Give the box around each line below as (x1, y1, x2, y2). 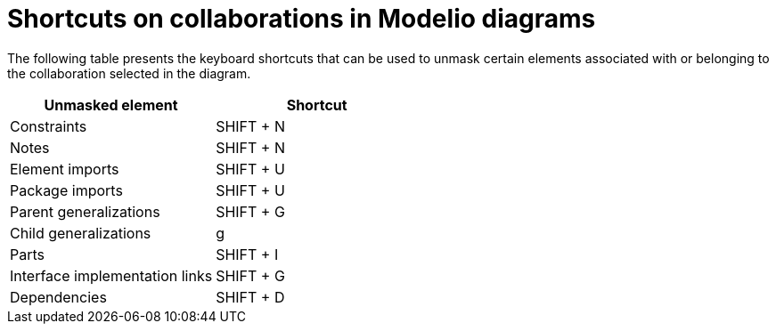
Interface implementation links (10, 266, 213, 285)
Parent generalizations (10, 202, 160, 221)
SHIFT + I (216, 245, 279, 263)
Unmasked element (44, 95, 178, 114)
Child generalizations (10, 223, 151, 242)
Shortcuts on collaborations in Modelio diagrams (7, 4, 596, 34)
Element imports (10, 159, 119, 178)
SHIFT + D (216, 287, 285, 306)
